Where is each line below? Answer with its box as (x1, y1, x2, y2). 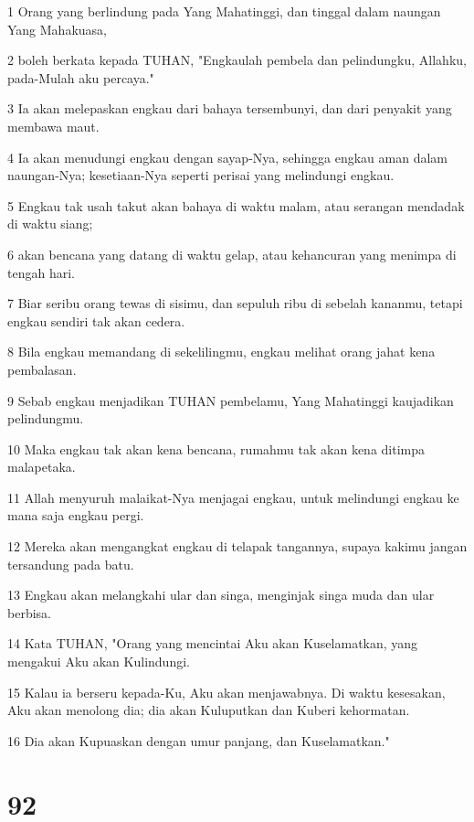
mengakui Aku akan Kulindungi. (7, 652, 190, 671)
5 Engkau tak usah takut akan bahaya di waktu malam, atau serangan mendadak (7, 196, 465, 215)
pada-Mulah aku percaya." (7, 68, 154, 87)
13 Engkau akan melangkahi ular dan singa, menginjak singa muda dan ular (7, 585, 435, 604)
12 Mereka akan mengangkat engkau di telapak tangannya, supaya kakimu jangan (7, 537, 468, 556)
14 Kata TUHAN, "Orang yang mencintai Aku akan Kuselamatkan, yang (7, 634, 418, 653)
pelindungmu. (7, 409, 84, 428)
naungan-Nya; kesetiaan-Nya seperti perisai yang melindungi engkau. (7, 165, 395, 185)
